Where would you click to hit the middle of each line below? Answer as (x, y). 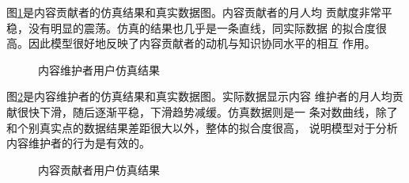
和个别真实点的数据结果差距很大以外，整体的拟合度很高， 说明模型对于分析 (202, 127)
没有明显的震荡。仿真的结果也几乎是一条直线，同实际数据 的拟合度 (202, 27)
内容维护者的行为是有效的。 (78, 143)
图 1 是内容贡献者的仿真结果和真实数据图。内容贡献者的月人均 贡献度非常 (194, 12)
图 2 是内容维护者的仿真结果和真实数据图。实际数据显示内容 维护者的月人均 (199, 96)
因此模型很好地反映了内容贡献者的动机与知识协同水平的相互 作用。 (202, 43)
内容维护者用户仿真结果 (99, 69)
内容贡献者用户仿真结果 (99, 169)
